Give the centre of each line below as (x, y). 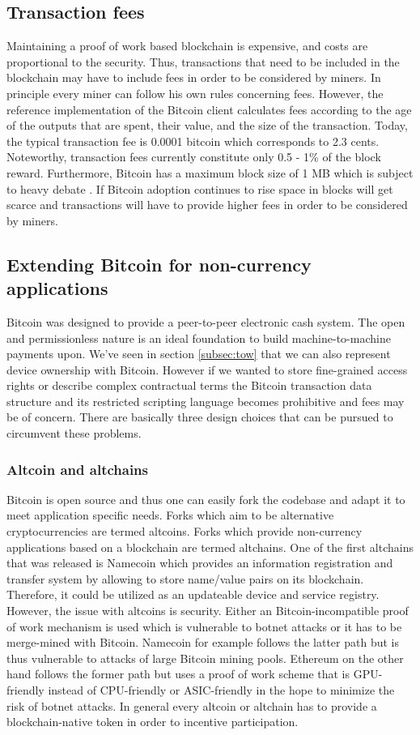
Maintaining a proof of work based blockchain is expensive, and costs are (187, 46)
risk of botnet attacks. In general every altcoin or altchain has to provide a (192, 705)
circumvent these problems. (74, 433)
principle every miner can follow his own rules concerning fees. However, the (195, 93)
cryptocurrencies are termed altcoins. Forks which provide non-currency (185, 531)
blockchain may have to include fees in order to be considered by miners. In (194, 77)
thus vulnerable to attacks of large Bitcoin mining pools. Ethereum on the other (205, 658)
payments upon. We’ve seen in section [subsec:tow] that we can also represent (199, 354)
